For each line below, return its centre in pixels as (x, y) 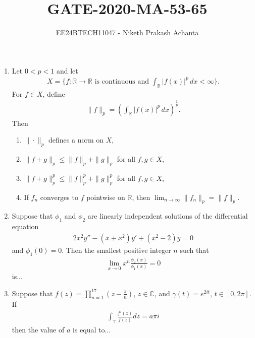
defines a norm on (76, 140)
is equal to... (92, 330)
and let (67, 70)
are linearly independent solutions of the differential (168, 216)
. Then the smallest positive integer (116, 250)
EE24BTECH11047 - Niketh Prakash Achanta (127, 32)
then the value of (38, 330)
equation (25, 226)
